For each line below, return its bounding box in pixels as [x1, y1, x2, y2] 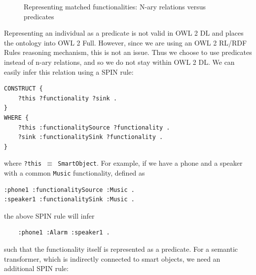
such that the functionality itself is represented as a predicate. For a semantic [4, 244, 238, 254]
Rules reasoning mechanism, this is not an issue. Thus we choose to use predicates [4, 47, 252, 57]
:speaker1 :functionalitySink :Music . [4, 196, 135, 203]
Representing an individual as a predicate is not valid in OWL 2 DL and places [4, 28, 244, 38]
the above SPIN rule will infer [4, 210, 95, 221]
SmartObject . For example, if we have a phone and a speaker [58, 158, 243, 168]
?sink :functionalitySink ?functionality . [18, 134, 163, 141]
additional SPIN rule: [4, 263, 69, 274]
